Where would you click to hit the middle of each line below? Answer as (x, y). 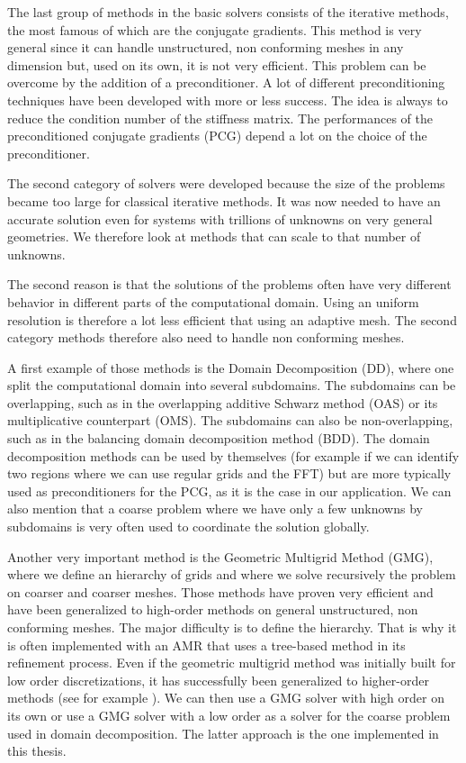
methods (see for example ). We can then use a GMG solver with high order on (226, 698)
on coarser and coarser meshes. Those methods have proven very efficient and (220, 591)
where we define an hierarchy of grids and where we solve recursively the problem (232, 574)
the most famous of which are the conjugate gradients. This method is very (215, 29)
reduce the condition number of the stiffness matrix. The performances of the (220, 118)
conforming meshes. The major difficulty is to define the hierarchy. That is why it (232, 627)
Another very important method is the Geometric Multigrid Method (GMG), (220, 556)
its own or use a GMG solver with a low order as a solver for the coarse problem (229, 715)
